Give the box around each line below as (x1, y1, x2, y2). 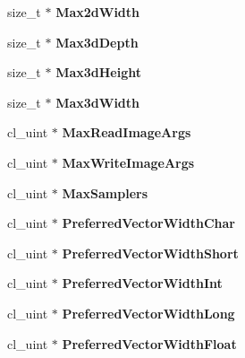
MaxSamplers (62, 183, 148, 202)
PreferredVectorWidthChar (62, 214, 235, 232)
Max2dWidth (55, 3, 139, 21)
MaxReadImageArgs (62, 123, 191, 142)
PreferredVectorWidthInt (62, 274, 223, 293)
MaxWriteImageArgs (62, 153, 195, 171)
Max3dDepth (55, 32, 139, 51)
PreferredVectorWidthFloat (62, 334, 237, 353)
